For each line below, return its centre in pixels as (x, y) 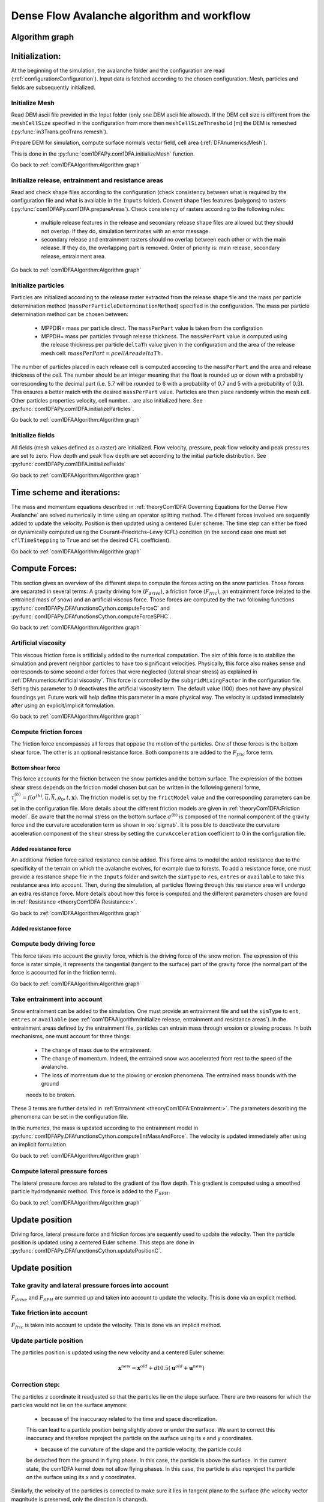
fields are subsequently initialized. (53, 87)
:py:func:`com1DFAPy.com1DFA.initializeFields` (68, 464)
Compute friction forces (47, 732)
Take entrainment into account (57, 999)
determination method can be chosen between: (70, 314)
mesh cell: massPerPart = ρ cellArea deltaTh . (102, 353)
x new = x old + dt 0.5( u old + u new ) (161, 1368)
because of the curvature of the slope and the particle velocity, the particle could (141, 1449)
